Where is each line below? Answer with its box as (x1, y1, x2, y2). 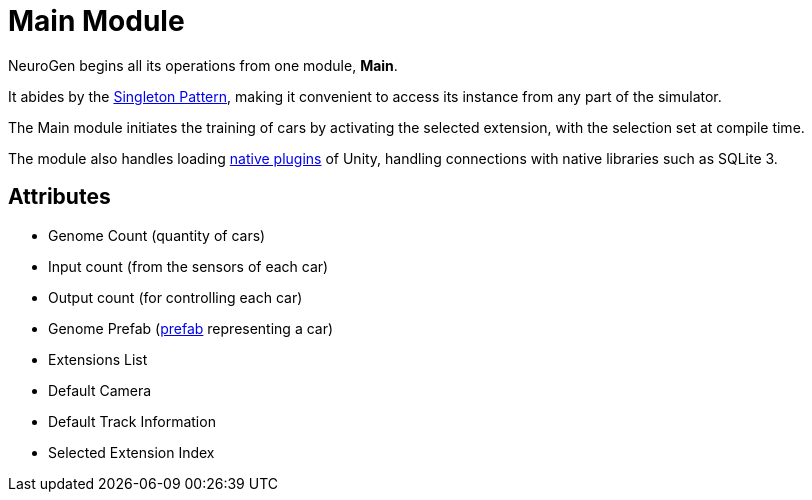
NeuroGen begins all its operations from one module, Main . (8, 56, 398, 74)
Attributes (8, 184, 111, 210)
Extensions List (48, 350, 148, 368)
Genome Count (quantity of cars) (48, 226, 266, 244)
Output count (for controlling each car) (48, 288, 303, 306)
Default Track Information (48, 412, 216, 430)
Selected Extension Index (48, 443, 215, 461)
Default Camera (48, 381, 152, 399)
